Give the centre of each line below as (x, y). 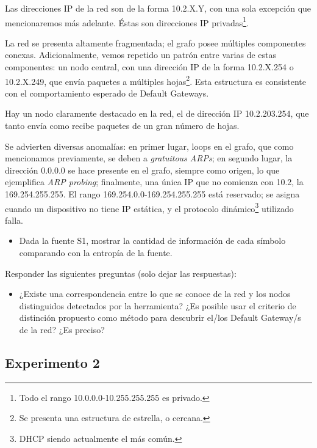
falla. (14, 220)
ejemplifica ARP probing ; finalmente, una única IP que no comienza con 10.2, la (154, 182)
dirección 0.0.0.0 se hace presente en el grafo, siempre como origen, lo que (142, 170)
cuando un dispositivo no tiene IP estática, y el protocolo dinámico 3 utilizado (149, 207)
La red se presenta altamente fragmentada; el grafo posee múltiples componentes (155, 42)
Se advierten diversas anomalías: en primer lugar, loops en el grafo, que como (149, 146)
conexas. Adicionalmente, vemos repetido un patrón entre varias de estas (141, 55)
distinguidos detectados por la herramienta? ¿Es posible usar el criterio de (158, 305)
